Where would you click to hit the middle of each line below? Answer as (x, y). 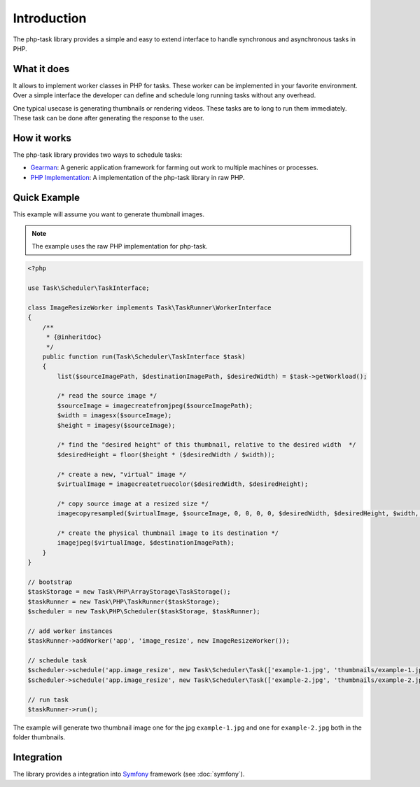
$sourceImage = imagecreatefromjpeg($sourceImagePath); (155, 405)
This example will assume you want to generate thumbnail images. (109, 214)
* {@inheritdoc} (74, 337)
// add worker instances (70, 631)
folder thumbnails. (39, 737)
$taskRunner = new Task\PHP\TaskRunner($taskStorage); (124, 601)
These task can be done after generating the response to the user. (108, 118)
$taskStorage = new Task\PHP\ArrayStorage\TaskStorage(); (129, 592)
